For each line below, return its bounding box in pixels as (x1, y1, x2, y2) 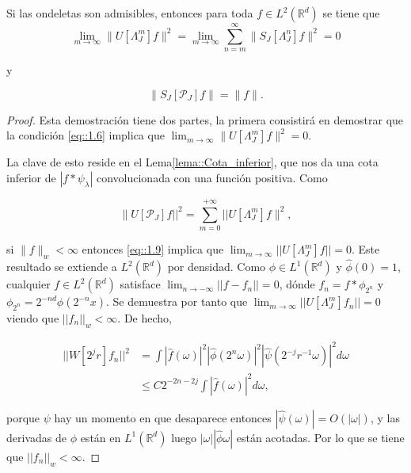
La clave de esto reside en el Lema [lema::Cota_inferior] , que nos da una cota (6, 154, 379, 170)
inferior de (6, 169, 56, 185)
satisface (120, 276, 161, 292)
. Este (351, 241, 380, 257)
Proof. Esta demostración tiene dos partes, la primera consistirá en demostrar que (6, 111, 404, 128)
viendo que (6, 309, 59, 326)
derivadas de (6, 429, 67, 445)
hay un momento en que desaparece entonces (54, 409, 272, 425)
